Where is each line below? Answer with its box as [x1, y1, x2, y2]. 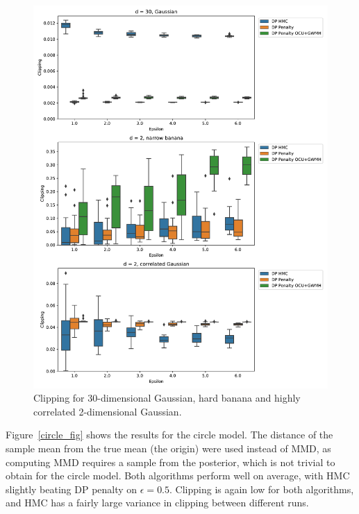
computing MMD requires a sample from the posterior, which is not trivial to [6, 454, 335, 469]
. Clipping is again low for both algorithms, [169, 481, 354, 496]
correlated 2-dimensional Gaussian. [33, 404, 182, 418]
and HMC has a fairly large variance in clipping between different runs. [6, 495, 309, 510]
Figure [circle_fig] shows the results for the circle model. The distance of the [6, 427, 333, 442]
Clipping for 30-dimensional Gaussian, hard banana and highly [33, 391, 301, 405]
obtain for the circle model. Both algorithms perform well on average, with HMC [6, 468, 350, 483]
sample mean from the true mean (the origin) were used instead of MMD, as [6, 441, 331, 456]
